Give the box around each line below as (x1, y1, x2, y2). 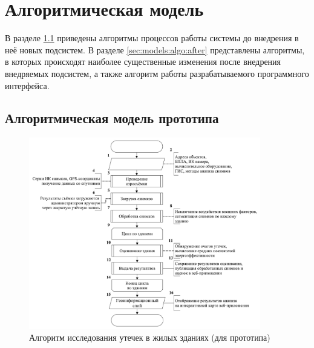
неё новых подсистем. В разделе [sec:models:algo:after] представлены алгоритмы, (5, 43, 305, 56)
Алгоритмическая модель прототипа (5, 109, 219, 127)
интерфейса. (5, 79, 50, 92)
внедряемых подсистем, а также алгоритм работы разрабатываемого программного (5, 67, 309, 79)
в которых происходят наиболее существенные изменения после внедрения (5, 55, 281, 68)
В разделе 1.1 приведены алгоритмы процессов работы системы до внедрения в (5, 32, 299, 44)
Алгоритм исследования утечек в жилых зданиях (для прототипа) (29, 331, 270, 344)
